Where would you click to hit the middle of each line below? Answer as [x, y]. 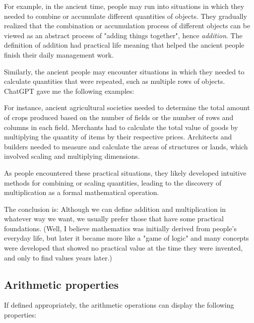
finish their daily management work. [59, 54]
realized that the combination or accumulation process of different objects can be [127, 26]
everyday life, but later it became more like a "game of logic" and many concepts [127, 238]
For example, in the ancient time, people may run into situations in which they [124, 6]
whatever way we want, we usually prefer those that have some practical [114, 219]
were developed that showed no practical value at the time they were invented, [124, 248]
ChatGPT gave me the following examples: [69, 91]
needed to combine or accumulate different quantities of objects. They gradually [126, 16]
